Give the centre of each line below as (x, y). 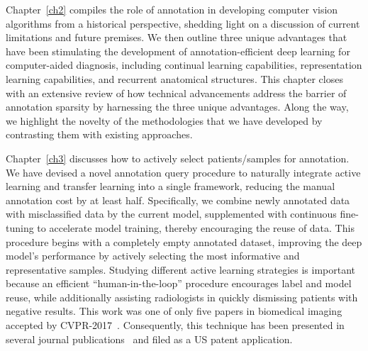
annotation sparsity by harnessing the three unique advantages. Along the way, (177, 107)
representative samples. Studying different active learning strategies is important (181, 269)
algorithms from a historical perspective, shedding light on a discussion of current (183, 23)
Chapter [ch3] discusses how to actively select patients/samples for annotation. (178, 158)
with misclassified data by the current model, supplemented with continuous (171, 214)
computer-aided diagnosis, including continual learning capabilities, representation (184, 65)
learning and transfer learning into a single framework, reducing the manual (171, 186)
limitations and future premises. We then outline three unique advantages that (177, 37)
